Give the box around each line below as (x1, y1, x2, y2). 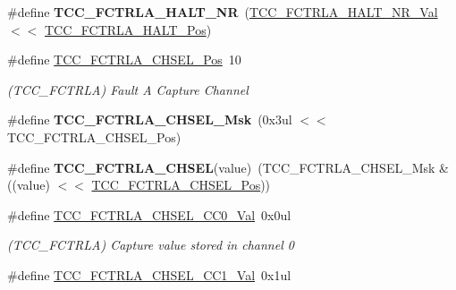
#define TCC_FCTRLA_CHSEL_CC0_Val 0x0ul (7, 205, 291, 224)
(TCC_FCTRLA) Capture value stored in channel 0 (7, 235, 294, 254)
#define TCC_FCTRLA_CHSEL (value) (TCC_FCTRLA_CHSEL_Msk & (7, 158, 449, 176)
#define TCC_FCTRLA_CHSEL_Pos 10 (7, 50, 241, 69)
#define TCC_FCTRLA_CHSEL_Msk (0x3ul (7, 110, 292, 129)
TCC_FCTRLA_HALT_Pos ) (44, 20, 212, 38)
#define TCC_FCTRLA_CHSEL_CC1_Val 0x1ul (7, 265, 291, 284)
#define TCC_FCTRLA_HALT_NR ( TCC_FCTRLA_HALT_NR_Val (7, 3, 438, 21)
